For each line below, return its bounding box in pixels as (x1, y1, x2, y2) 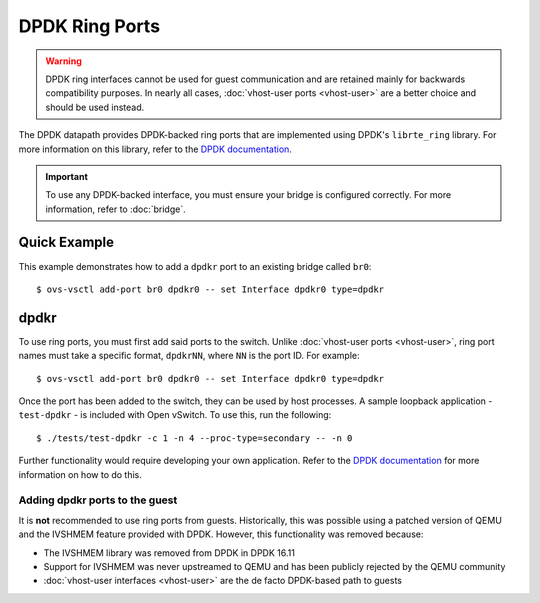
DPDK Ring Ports (18, 15, 160, 37)
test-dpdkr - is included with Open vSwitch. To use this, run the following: (18, 409, 332, 421)
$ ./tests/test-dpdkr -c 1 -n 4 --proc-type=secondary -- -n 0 (36, 432, 353, 444)
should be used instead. (45, 101, 145, 113)
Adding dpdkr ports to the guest (18, 493, 178, 507)
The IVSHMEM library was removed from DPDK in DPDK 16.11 (43, 546, 295, 559)
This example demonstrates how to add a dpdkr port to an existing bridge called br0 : (18, 260, 372, 272)
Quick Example (18, 234, 115, 251)
